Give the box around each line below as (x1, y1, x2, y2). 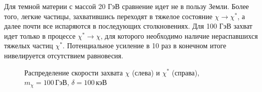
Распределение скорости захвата (24, 67, 123, 77)
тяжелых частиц (4, 40, 53, 51)
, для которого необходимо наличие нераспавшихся (100, 30, 258, 41)
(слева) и (132, 67, 160, 77)
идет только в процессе (4, 30, 76, 41)
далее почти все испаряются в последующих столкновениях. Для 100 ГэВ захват (4, 21, 252, 31)
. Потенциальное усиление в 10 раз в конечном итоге (62, 40, 227, 51)
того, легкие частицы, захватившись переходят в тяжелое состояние (4, 11, 212, 21)
